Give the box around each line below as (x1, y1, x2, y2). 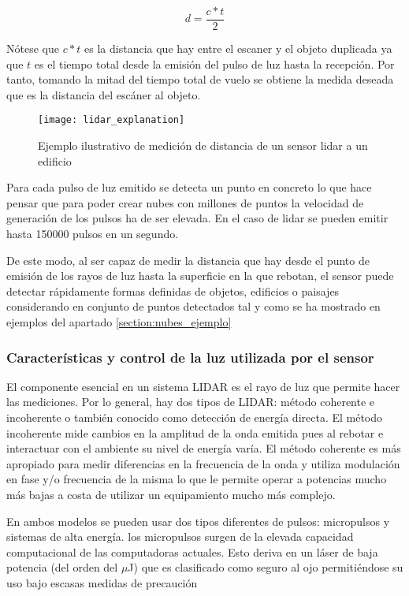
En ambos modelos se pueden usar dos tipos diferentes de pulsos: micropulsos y (6, 512, 390, 529)
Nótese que (6, 40, 59, 57)
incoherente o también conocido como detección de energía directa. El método (6, 409, 383, 426)
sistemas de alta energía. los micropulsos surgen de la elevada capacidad (6, 528, 354, 545)
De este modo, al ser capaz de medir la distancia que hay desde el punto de (6, 251, 370, 268)
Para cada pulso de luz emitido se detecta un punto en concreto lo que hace (6, 179, 372, 196)
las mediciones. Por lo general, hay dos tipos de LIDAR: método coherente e (6, 393, 375, 410)
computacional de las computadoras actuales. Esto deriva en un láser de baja (6, 543, 378, 560)
